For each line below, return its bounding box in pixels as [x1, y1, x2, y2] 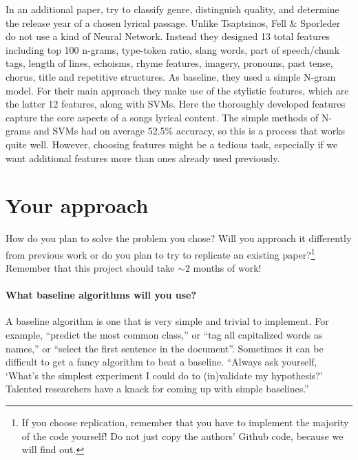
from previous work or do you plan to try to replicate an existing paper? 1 [6, 245, 315, 261]
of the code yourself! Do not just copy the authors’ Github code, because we [21, 428, 344, 443]
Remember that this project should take [6, 261, 175, 275]
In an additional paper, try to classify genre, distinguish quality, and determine [6, 2, 339, 16]
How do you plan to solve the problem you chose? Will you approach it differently [6, 231, 352, 246]
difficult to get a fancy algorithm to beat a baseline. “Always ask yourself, [6, 354, 317, 369]
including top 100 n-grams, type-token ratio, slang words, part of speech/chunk [6, 42, 340, 57]
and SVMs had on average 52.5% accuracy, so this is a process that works [34, 123, 346, 138]
